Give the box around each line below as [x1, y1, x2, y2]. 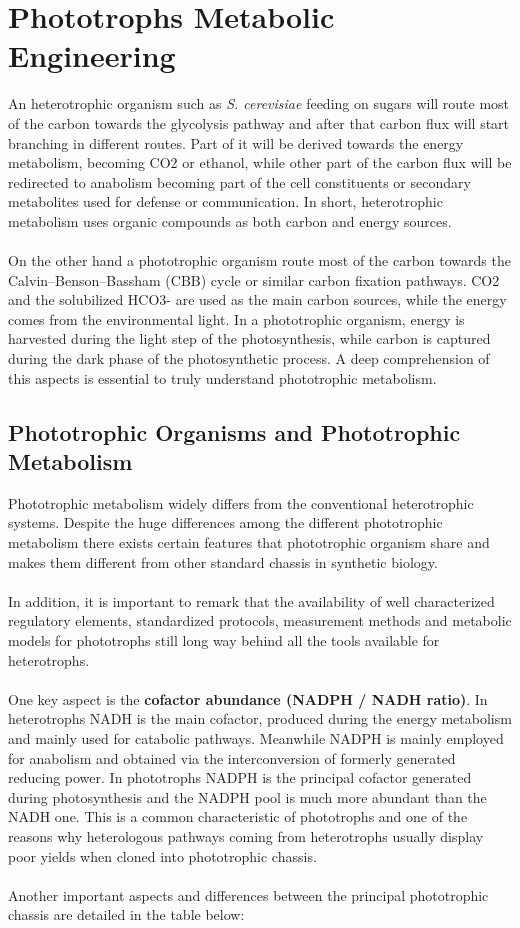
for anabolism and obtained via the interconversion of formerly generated [8, 747, 456, 768]
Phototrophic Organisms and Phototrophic [8, 416, 461, 447]
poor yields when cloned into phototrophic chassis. [8, 845, 317, 866]
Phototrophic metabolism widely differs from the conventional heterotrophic [8, 492, 474, 513]
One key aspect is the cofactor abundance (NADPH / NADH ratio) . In [8, 688, 488, 709]
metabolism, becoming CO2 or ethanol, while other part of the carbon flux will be [8, 152, 512, 173]
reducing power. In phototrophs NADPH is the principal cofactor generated [8, 767, 472, 788]
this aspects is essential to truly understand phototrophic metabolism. [8, 367, 437, 388]
